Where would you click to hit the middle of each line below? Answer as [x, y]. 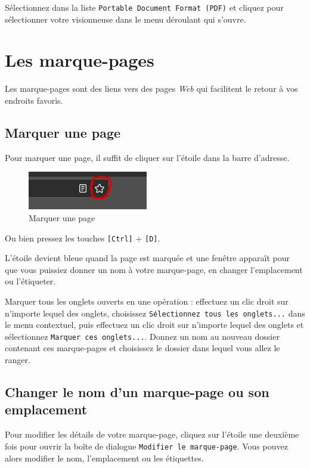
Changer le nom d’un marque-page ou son [137, 392]
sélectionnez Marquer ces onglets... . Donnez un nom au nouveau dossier [142, 336]
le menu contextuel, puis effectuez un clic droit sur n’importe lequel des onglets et [154, 325]
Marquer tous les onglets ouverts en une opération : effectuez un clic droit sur [147, 301]
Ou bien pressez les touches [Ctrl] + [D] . [83, 238]
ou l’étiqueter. [30, 281]
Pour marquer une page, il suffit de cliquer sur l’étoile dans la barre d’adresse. [147, 157]
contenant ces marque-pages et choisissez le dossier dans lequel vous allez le [142, 348]
